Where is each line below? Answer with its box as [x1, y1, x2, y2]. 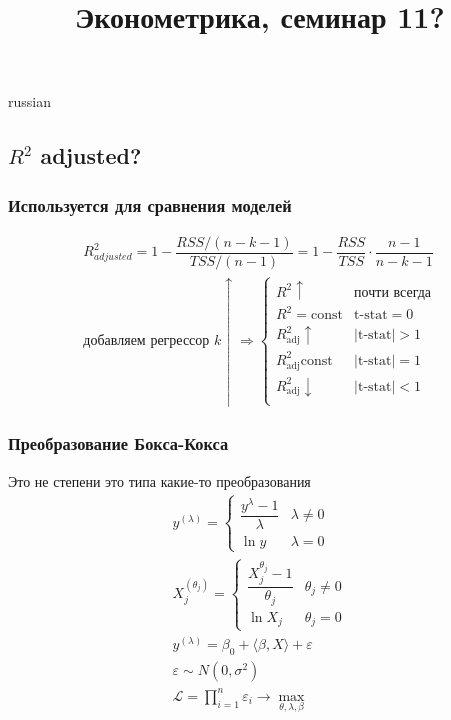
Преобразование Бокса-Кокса [8, 431, 229, 456]
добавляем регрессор [83, 333, 210, 348]
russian [8, 91, 51, 112]
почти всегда [354, 285, 432, 300]
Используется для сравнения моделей [8, 192, 292, 217]
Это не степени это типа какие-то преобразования [8, 470, 311, 491]
